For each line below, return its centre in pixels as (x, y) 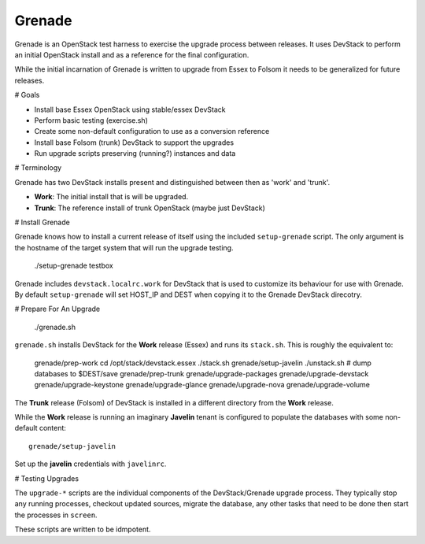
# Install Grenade (42, 222)
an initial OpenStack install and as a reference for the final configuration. (132, 54)
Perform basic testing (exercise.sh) (91, 120)
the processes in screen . (56, 515)
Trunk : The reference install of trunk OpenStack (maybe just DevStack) (150, 208)
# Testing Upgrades (46, 478)
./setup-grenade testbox (74, 266)
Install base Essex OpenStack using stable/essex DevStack (130, 109)
